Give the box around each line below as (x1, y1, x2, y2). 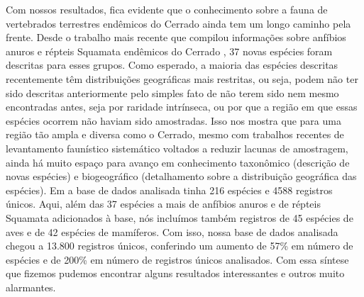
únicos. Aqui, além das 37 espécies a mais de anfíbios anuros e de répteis (6, 196, 321, 211)
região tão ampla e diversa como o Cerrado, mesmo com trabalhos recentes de (6, 127, 344, 142)
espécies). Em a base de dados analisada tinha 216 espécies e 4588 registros (6, 182, 333, 197)
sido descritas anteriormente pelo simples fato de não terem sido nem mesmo (6, 85, 339, 100)
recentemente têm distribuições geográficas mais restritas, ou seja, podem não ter (6, 71, 358, 86)
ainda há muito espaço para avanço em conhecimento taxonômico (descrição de (6, 155, 350, 169)
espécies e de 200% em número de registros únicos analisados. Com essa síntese (6, 252, 349, 267)
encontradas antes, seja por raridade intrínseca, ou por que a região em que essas (6, 99, 358, 114)
